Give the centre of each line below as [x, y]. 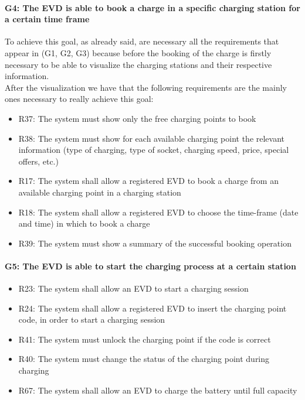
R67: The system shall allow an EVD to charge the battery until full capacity [158, 390]
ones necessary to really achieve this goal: [79, 99]
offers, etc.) [38, 161]
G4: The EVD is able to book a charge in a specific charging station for [152, 7]
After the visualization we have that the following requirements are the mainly [146, 87]
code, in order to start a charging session [92, 319]
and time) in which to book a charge [84, 223]
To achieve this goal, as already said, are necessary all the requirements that [142, 41]
